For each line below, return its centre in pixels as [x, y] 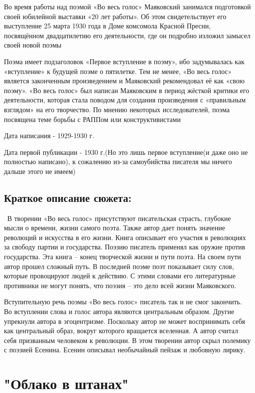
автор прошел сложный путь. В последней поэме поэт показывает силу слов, [119, 266]
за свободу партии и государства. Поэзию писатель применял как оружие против [125, 247]
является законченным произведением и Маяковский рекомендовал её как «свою [124, 81]
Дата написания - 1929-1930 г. [49, 135]
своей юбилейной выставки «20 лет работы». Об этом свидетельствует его [115, 16]
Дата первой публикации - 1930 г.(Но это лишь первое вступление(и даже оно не [126, 152]
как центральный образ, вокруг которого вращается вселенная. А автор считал [121, 331]
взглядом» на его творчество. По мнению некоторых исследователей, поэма [117, 109]
